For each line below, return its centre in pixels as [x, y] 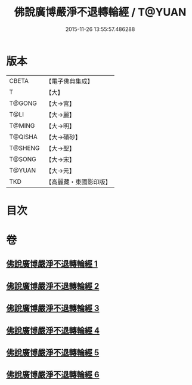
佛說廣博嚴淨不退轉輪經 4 [53, 330]
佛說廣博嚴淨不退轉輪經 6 [53, 375]
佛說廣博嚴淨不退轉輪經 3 [53, 308]
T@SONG [23, 159]
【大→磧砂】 [64, 137]
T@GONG [23, 103]
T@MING [22, 125]
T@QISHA [23, 137]
